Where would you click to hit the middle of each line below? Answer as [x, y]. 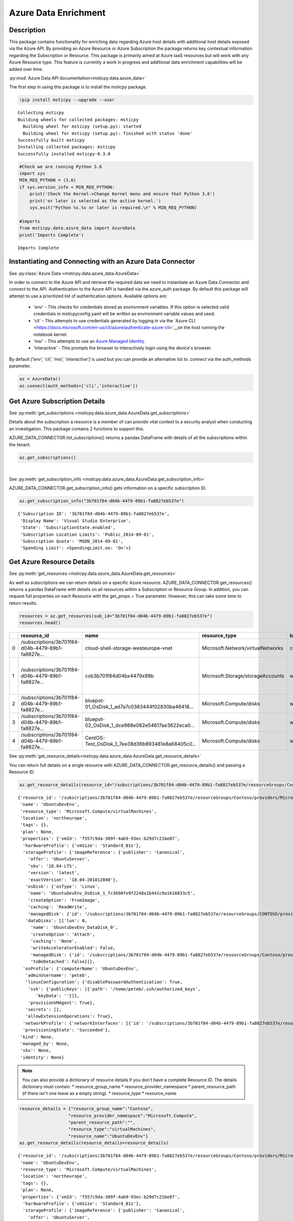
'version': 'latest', [54, 873]
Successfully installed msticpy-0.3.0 [64, 154]
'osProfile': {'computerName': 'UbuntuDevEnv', [81, 968]
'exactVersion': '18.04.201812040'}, [73, 880]
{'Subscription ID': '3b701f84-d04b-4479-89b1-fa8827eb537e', [94, 514]
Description [27, 30]
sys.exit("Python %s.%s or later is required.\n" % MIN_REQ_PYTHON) [113, 208]
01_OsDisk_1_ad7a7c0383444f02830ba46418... [139, 707]
